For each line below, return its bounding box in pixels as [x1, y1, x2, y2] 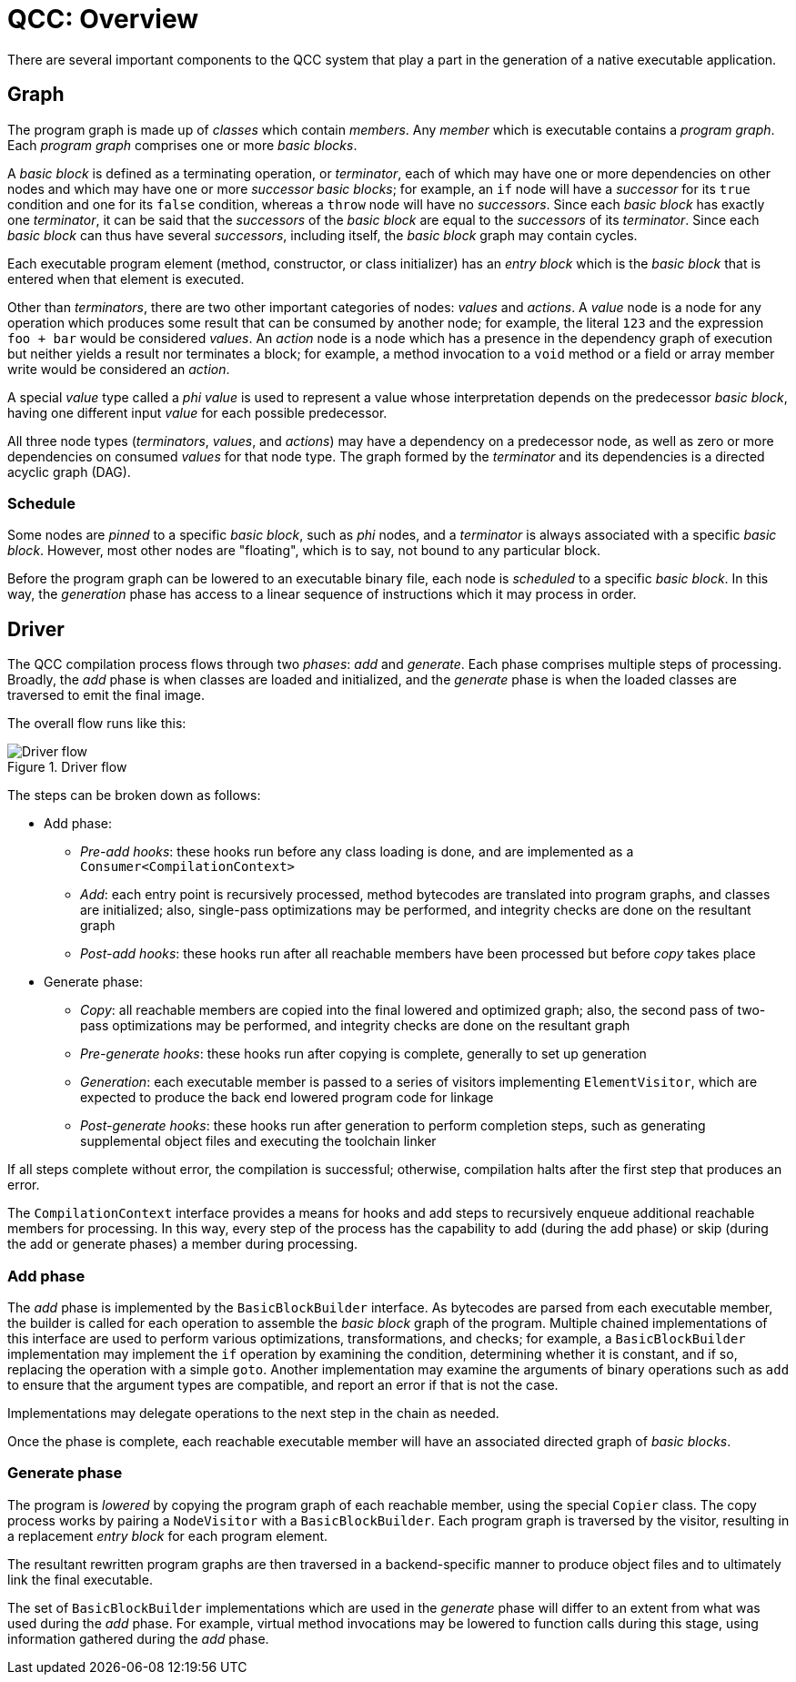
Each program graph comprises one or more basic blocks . [7, 137, 358, 153]
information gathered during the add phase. [7, 1630, 269, 1647]
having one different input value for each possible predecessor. [7, 404, 388, 420]
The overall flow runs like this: [7, 715, 186, 732]
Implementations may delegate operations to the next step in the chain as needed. [7, 1404, 499, 1421]
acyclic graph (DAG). [7, 463, 131, 480]
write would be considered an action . [7, 360, 230, 377]
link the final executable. [7, 1571, 153, 1587]
